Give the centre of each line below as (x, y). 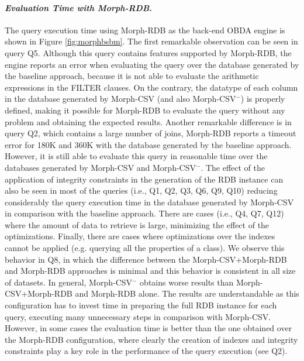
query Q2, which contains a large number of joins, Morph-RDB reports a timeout (151, 133)
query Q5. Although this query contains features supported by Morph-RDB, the (148, 52)
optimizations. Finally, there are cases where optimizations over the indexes (140, 236)
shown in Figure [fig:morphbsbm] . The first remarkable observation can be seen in (151, 41)
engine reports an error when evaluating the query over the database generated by (152, 64)
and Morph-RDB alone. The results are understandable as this (187, 293)
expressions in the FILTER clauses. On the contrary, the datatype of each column (151, 87)
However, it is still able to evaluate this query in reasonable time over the (136, 156)
